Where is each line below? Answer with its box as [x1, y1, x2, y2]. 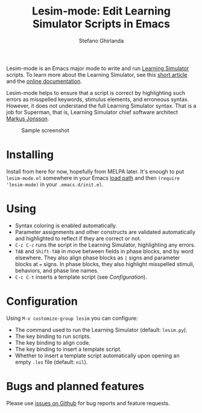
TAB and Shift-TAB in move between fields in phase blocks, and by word [14, 247, 194, 255]
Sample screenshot [21, 126, 69, 134]
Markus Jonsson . [6, 115, 49, 122]
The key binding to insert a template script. [14, 345, 122, 353]
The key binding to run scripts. [14, 333, 92, 340]
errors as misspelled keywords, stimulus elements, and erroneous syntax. [6, 96, 189, 103]
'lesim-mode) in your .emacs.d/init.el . [6, 180, 104, 188]
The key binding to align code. [14, 339, 90, 346]
